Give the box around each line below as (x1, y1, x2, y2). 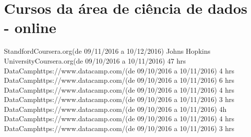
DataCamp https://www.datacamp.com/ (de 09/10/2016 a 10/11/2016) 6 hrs (4, 75, 235, 85)
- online (4, 17, 56, 37)
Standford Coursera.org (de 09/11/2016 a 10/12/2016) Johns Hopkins (4, 46, 211, 56)
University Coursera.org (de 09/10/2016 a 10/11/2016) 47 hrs (4, 55, 186, 66)
